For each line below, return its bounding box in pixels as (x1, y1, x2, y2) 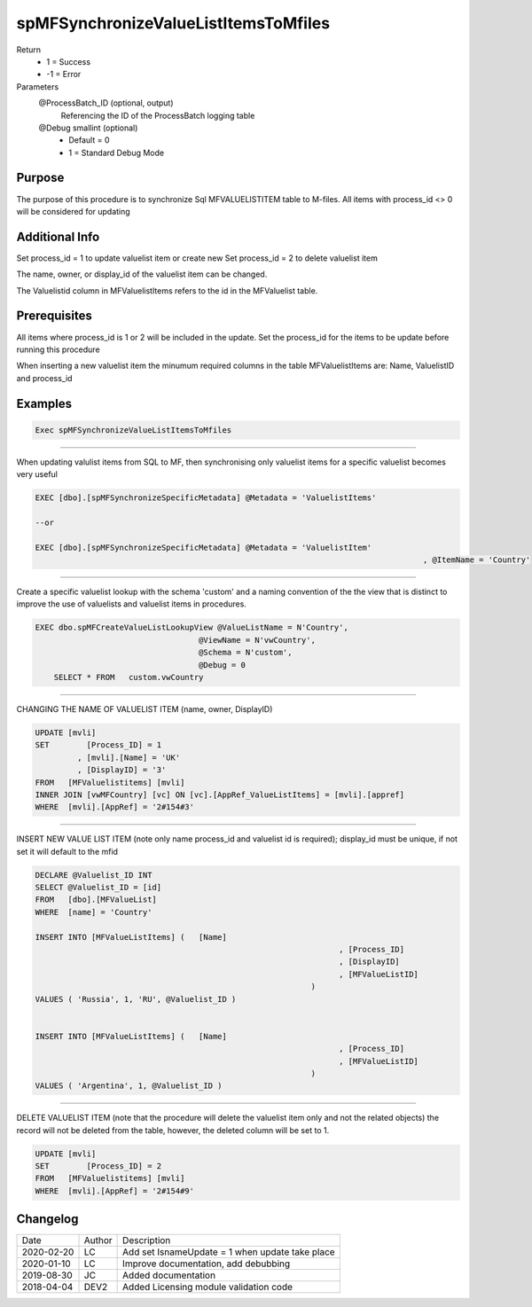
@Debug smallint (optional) (38, 122, 138, 133)
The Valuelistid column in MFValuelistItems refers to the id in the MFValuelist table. (16, 285, 318, 296)
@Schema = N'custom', (198, 647, 293, 658)
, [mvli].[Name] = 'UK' (76, 752, 181, 763)
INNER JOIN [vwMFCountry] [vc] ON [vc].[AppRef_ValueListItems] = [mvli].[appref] (35, 789, 405, 800)
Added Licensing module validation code (122, 1281, 293, 1294)
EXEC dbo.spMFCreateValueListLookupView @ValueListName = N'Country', (35, 622, 349, 633)
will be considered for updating (16, 206, 130, 216)
